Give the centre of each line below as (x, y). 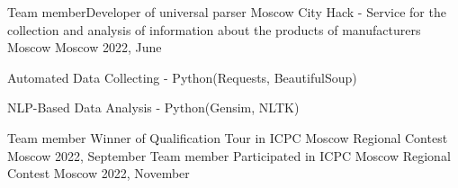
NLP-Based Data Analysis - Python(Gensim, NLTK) (153, 107)
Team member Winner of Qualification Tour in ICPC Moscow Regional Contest (228, 137)
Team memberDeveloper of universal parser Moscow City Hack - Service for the (227, 12)
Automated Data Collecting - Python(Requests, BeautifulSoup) (182, 77)
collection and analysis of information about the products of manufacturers (214, 29)
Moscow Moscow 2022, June (85, 47)
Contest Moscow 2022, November (99, 173)
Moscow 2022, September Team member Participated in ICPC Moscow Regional (229, 155)
